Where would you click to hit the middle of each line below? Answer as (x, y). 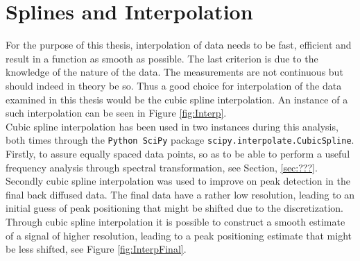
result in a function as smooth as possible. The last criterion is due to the (162, 58)
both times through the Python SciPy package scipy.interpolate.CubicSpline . (180, 140)
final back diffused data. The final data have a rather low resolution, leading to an (180, 194)
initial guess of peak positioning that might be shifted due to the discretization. (174, 208)
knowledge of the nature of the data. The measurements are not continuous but (174, 72)
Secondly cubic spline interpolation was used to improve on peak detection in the (178, 181)
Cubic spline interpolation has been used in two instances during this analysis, (172, 126)
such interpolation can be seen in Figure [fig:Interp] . (116, 113)
